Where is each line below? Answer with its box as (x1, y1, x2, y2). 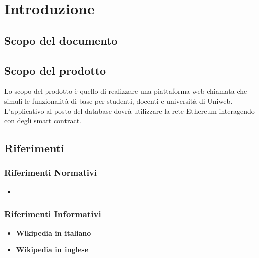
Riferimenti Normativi (4, 166, 97, 179)
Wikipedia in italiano (16, 227, 91, 238)
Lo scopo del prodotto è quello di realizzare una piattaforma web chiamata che (4, 86, 247, 96)
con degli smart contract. (4, 115, 81, 126)
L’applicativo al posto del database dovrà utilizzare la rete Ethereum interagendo (4, 105, 255, 116)
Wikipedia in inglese (16, 244, 89, 255)
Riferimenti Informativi (4, 208, 101, 220)
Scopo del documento (4, 32, 118, 48)
